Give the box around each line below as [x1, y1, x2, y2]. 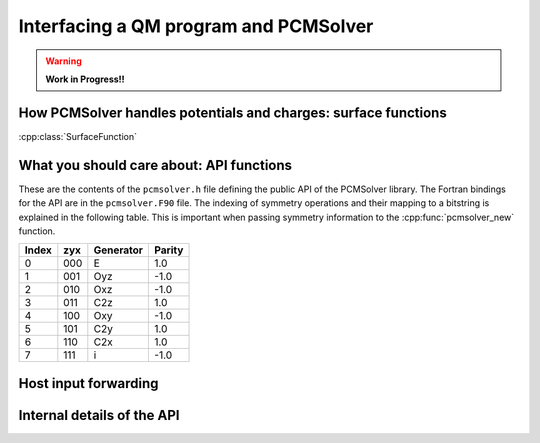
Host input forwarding [18, 375, 159, 392]
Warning [45, 55, 82, 67]
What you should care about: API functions [18, 156, 293, 174]
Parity [154, 243, 184, 257]
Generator [93, 243, 144, 257]
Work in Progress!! [45, 73, 125, 85]
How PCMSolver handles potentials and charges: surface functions [18, 104, 447, 121]
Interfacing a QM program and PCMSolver [18, 15, 374, 37]
